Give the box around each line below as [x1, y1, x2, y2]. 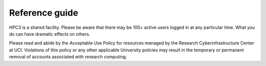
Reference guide [9, 7, 78, 18]
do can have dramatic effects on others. [9, 31, 91, 37]
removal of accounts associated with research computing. [9, 54, 128, 60]
